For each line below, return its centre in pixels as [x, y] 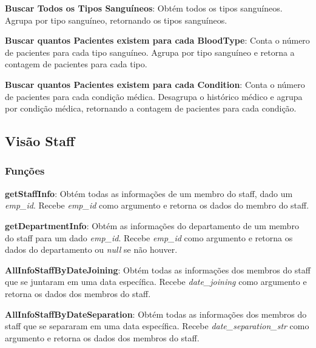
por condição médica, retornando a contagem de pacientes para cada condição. [151, 108]
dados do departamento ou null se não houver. [91, 249]
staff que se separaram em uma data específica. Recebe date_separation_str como [157, 326]
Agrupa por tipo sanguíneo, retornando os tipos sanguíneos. [116, 20]
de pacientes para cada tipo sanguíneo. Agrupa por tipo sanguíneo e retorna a [150, 52]
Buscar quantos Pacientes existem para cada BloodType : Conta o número [157, 40]
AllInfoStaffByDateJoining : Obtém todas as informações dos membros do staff [158, 269]
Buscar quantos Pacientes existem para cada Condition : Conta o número [155, 84]
